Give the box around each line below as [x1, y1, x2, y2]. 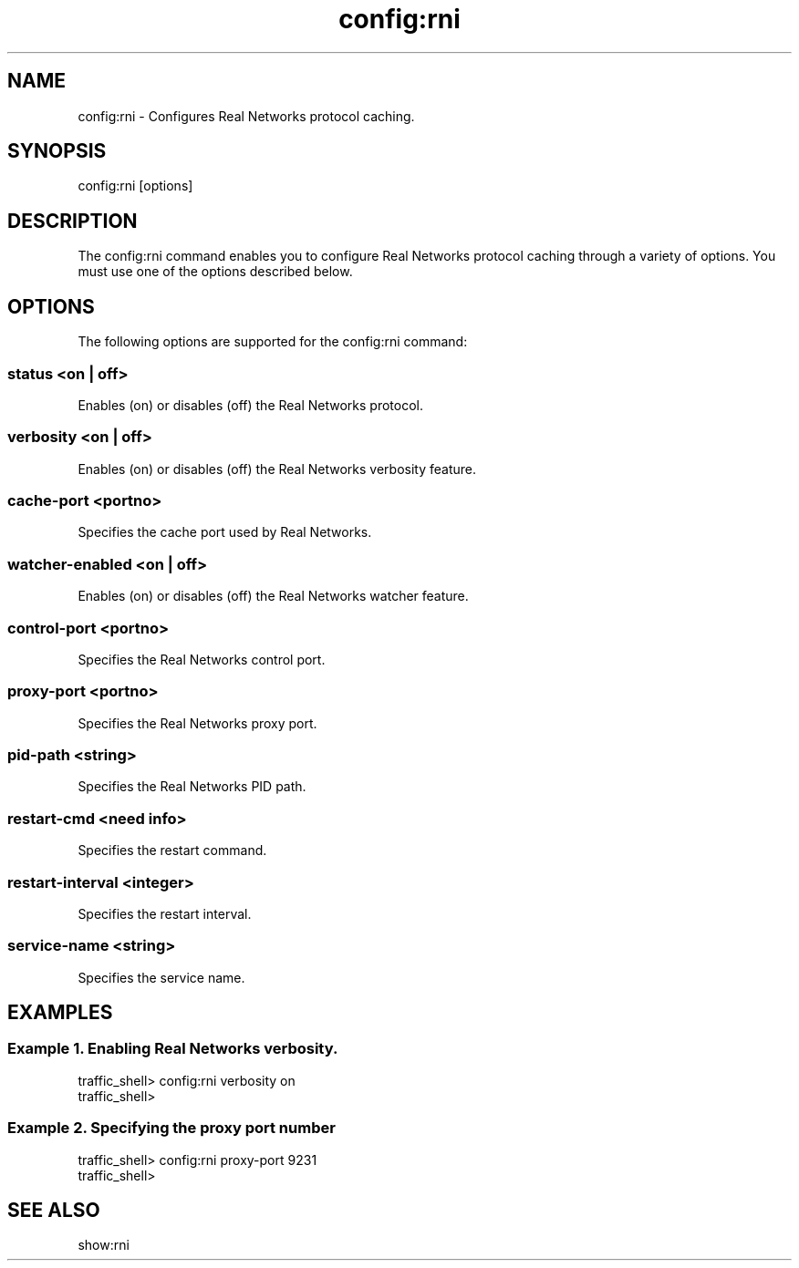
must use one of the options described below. [78, 263, 353, 280]
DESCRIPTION [7, 209, 138, 232]
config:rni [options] [78, 178, 193, 194]
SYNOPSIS [7, 139, 107, 163]
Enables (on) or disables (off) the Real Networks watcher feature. [78, 588, 469, 604]
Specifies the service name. [78, 969, 245, 985]
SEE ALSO [7, 1199, 100, 1222]
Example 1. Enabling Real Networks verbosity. [7, 1039, 338, 1058]
